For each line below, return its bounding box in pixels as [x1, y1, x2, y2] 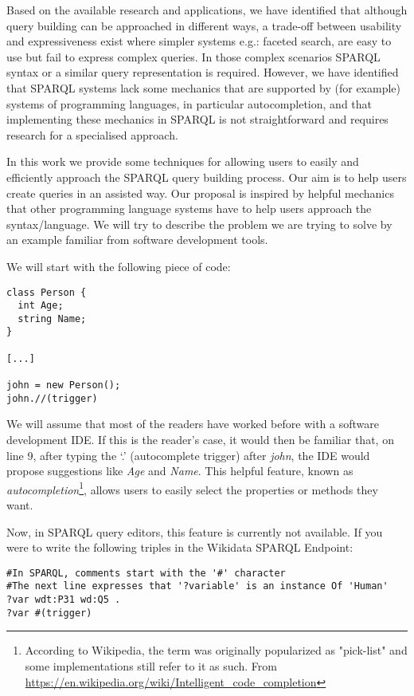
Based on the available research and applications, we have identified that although [6, 2, 408, 18]
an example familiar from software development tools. [6, 231, 268, 248]
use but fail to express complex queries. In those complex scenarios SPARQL [6, 48, 381, 65]
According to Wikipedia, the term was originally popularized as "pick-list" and [25, 642, 408, 659]
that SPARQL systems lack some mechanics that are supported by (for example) [6, 79, 401, 96]
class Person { [6, 286, 87, 298]
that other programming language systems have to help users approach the [6, 200, 372, 217]
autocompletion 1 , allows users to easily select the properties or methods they [6, 478, 378, 497]
